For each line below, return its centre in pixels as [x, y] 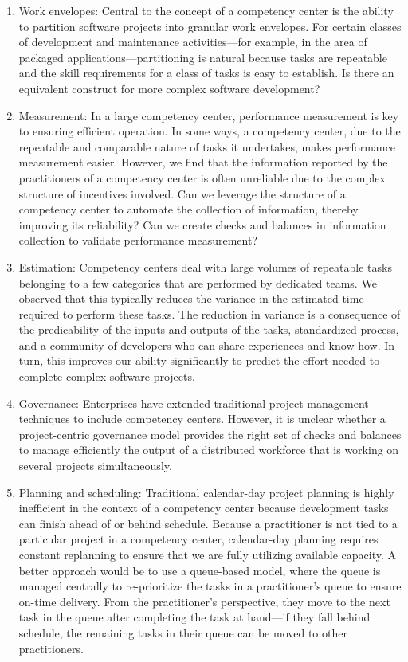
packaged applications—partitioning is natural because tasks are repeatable [203, 57]
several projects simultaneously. [95, 466]
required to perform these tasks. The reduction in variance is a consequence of [210, 313]
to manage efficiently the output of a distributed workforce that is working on [209, 450]
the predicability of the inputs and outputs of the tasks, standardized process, [209, 329]
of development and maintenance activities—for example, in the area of [193, 42]
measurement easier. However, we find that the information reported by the [203, 162]
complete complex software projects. [107, 376]
